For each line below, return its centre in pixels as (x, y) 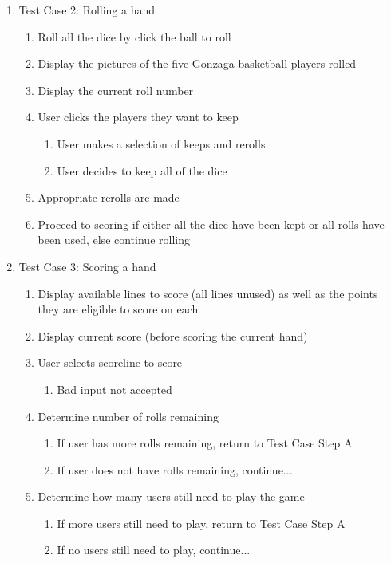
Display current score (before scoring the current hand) (173, 335)
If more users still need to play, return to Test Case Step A (201, 523)
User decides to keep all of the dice (142, 170)
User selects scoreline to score (110, 362)
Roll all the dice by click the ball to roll (134, 36)
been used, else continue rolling (114, 240)
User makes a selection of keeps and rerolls (161, 143)
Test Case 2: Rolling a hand (87, 10)
